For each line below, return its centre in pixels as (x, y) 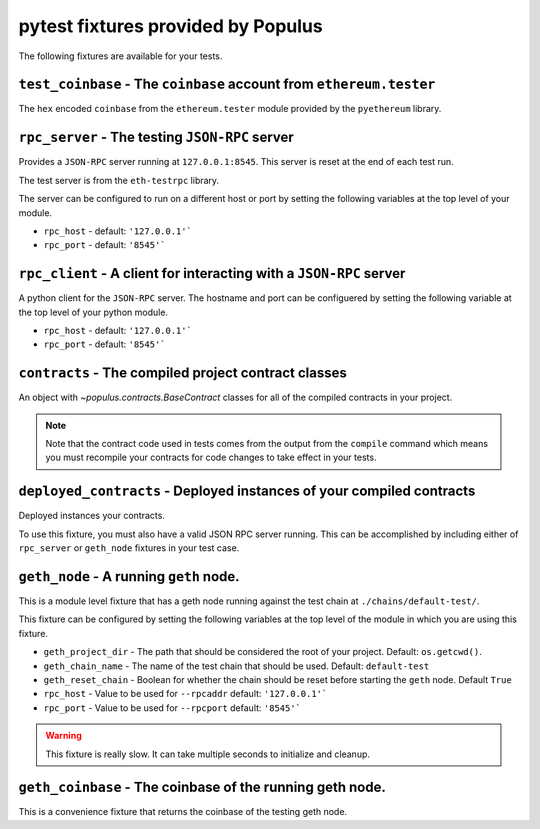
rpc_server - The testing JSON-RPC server (156, 137)
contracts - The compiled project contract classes (182, 373)
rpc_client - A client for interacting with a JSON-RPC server (212, 273)
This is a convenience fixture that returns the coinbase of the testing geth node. (183, 812)
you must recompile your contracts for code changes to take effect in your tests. (211, 457)
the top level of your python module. (93, 312)
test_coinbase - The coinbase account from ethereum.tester (227, 84)
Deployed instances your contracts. (91, 516)
